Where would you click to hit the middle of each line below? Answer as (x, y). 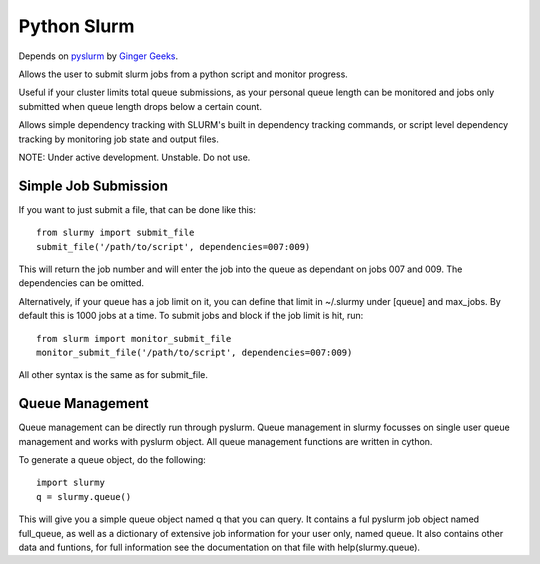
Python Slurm (76, 26)
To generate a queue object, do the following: (112, 459)
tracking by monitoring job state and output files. (118, 139)
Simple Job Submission (93, 185)
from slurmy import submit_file (115, 233)
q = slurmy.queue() (84, 496)
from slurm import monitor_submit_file (134, 338)
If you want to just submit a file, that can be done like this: (137, 209)
